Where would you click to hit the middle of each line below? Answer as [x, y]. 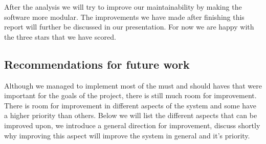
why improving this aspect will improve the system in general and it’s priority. [127, 135]
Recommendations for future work [97, 64]
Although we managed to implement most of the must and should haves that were [133, 85]
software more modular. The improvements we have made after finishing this [124, 17]
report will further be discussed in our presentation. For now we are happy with [129, 27]
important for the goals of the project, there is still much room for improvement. [130, 95]
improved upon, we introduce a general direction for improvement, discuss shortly [132, 125]
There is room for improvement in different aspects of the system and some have [130, 105]
